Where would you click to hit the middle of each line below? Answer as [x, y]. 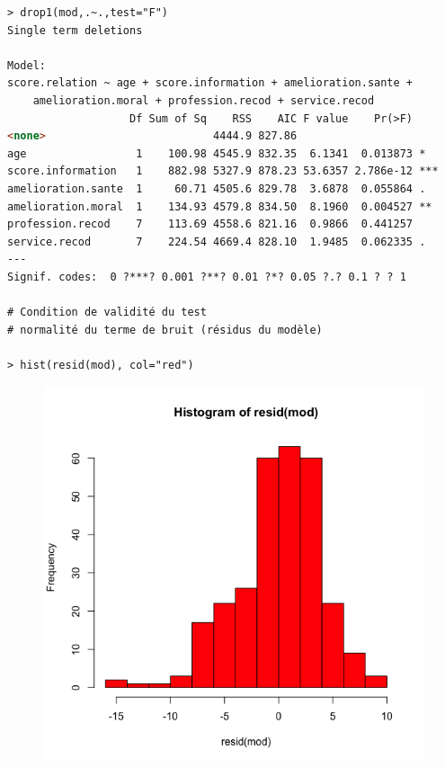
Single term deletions [75, 30]
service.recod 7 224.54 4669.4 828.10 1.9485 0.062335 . [217, 241]
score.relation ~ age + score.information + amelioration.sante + [210, 83]
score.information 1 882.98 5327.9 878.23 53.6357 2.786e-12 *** [223, 171]
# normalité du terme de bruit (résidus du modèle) [165, 330]
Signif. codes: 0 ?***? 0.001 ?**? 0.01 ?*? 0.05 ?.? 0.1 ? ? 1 [207, 277]
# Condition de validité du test [107, 313]
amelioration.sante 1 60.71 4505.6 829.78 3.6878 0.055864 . [217, 188]
